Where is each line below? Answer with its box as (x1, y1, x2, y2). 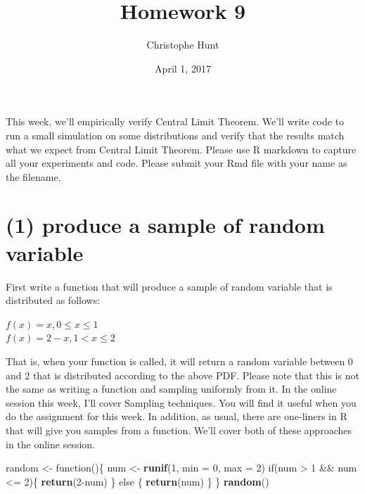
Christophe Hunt (146, 37, 219, 52)
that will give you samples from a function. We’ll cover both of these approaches (6, 422, 352, 437)
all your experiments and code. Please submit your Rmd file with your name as (6, 156, 347, 170)
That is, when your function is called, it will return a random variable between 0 (6, 353, 353, 368)
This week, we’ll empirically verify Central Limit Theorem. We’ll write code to (6, 114, 345, 129)
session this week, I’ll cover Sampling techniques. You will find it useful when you (6, 395, 357, 410)
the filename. (6, 169, 61, 184)
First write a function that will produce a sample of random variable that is (6, 279, 333, 293)
